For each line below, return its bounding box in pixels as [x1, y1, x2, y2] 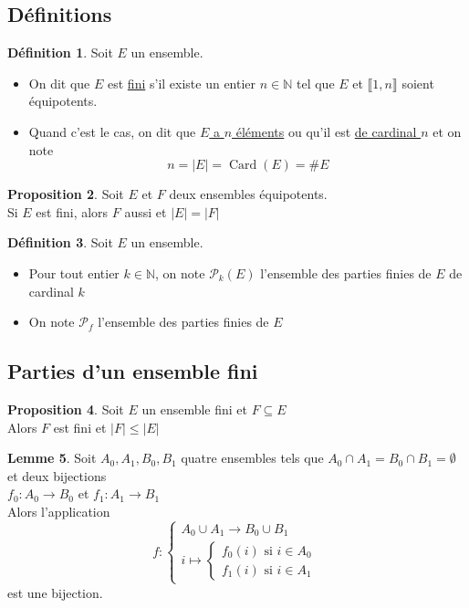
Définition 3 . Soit [7, 233, 113, 252]
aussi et [124, 202, 167, 221]
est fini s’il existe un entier [107, 73, 256, 92]
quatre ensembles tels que [181, 448, 324, 467]
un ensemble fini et [141, 399, 248, 418]
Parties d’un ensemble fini [7, 357, 258, 385]
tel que [296, 73, 335, 92]
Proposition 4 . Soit [7, 399, 124, 418]
